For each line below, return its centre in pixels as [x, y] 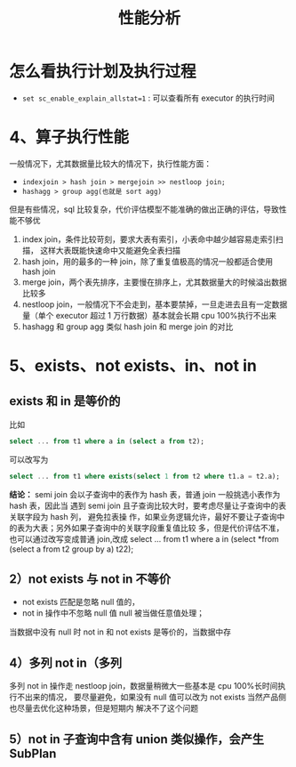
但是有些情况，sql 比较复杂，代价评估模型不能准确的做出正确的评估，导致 [144, 209]
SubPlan [33, 753]
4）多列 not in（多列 [66, 662]
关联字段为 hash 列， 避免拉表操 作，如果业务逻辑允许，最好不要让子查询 [143, 516]
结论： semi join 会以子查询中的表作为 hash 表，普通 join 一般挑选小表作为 [145, 494]
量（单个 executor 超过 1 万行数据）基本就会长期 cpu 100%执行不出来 [149, 315]
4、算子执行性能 [69, 137]
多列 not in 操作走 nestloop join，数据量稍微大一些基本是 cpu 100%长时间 [144, 686]
